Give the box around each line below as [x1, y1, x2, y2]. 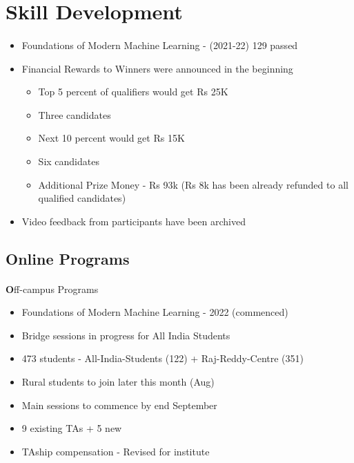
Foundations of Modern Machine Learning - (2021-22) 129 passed [21, 37, 298, 52]
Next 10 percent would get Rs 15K [38, 131, 185, 145]
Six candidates [38, 153, 99, 168]
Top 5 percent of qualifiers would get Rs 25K [38, 84, 228, 99]
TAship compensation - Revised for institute [21, 444, 210, 458]
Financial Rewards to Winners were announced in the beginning [21, 61, 293, 75]
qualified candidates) [38, 191, 126, 205]
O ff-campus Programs [6, 281, 99, 296]
